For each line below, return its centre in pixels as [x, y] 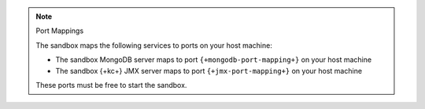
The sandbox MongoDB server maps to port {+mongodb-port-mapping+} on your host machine [214, 60]
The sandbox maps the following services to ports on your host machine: [154, 45]
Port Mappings [60, 31]
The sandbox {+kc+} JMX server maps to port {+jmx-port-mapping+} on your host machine [209, 71]
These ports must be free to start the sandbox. [111, 85]
